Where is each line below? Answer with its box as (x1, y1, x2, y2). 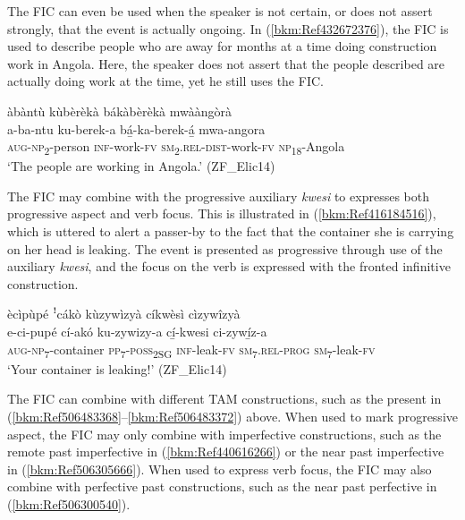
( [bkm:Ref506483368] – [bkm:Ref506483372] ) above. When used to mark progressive (7, 406, 458, 425)
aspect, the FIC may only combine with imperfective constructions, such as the (7, 424, 442, 443)
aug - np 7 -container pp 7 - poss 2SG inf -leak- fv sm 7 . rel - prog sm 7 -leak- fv (7, 339, 376, 361)
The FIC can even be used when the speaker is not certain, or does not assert (7, 2, 433, 20)
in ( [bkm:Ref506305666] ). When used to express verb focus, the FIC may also (7, 459, 432, 478)
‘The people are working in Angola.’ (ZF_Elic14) (7, 157, 275, 175)
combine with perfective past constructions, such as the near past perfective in (7, 477, 437, 496)
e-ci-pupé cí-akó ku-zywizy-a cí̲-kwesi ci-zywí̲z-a (7, 322, 267, 341)
